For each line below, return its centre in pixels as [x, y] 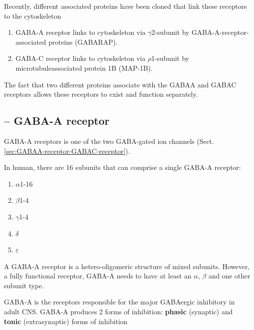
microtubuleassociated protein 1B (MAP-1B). [84, 68]
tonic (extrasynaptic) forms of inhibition [66, 321]
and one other [229, 276]
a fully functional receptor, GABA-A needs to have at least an [98, 276]
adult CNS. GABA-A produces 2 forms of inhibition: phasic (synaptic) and [118, 312]
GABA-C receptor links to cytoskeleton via [80, 58]
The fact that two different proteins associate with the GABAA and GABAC [120, 84]
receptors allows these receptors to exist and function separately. [101, 94]
